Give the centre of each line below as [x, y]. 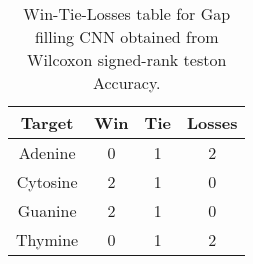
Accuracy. [126, 82]
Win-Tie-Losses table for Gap [127, 13]
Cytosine [47, 181]
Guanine [47, 210]
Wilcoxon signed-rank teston [127, 59]
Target [47, 122]
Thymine [47, 239]
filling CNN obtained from [126, 36]
